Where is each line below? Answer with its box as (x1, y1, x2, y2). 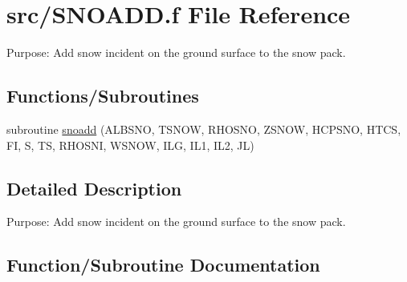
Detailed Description (6, 175, 182, 200)
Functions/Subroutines (6, 83, 199, 108)
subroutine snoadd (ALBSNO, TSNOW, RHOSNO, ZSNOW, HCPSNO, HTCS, (6, 120, 401, 137)
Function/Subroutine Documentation (6, 252, 320, 277)
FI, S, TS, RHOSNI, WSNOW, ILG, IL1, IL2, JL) (6, 136, 254, 153)
